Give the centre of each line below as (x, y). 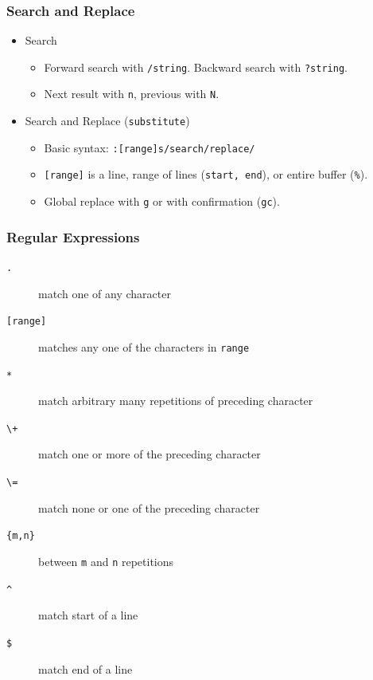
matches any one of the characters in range (144, 346)
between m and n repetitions (106, 561)
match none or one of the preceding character (149, 507)
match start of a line (88, 615)
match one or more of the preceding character (150, 454)
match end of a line (85, 668)
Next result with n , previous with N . (132, 94)
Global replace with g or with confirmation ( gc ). (162, 201)
